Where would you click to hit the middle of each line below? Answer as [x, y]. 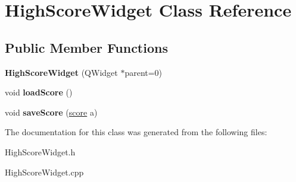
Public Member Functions [86, 47]
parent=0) [144, 72]
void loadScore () [39, 92]
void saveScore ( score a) [51, 112]
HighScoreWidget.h [40, 151]
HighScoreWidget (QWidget [61, 72]
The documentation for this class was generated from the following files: [136, 132]
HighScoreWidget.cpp [44, 172]
